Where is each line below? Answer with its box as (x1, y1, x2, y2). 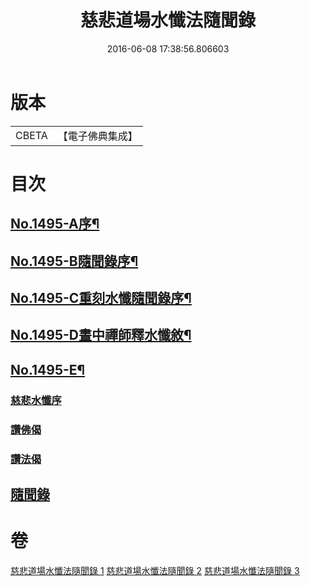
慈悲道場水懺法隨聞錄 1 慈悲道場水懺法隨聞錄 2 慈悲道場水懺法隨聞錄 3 (10, 564, 300, 576)
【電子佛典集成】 (57, 129, 138, 143)
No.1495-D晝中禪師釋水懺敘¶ (10, 327, 192, 344)
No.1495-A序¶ (10, 216, 100, 233)
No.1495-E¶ (10, 361, 86, 378)
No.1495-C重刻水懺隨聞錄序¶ (10, 290, 192, 307)
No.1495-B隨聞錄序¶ (10, 252, 139, 270)
